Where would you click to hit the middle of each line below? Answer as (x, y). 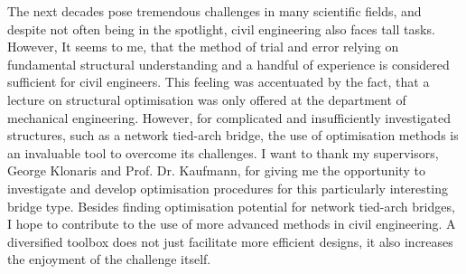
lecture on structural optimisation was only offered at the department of (207, 99)
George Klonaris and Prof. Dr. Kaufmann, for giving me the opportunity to (216, 170)
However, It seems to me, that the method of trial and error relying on (203, 47)
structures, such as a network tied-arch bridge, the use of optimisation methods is (233, 135)
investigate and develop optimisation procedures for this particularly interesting (228, 188)
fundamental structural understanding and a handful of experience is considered (228, 64)
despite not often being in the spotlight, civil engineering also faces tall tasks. (221, 28)
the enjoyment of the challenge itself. (109, 259)
